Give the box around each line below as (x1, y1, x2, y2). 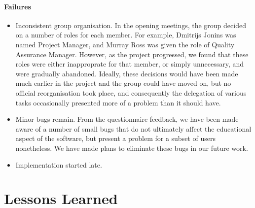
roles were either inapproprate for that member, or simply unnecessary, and (15, 59, 244, 69)
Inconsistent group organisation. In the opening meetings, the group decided (15, 20, 246, 30)
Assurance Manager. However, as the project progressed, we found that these (15, 49, 249, 59)
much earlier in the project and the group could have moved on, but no (15, 78, 231, 88)
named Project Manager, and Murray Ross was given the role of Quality (15, 39, 235, 49)
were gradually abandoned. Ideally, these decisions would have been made (15, 68, 238, 78)
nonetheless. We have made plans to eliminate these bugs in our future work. (15, 142, 248, 153)
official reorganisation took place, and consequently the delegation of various (15, 87, 247, 98)
